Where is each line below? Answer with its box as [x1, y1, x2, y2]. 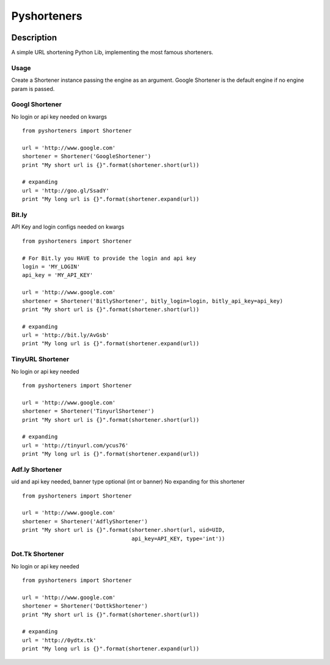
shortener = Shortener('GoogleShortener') [22, 153, 152, 160]
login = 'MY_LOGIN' [22, 263, 81, 270]
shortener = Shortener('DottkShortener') [22, 603, 148, 609]
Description [11, 32, 57, 43]
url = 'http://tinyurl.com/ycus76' [22, 442, 129, 449]
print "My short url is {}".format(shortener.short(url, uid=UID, [22, 526, 226, 534]
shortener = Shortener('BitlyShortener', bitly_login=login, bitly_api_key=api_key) [22, 297, 284, 304]
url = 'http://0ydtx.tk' [22, 636, 97, 644]
